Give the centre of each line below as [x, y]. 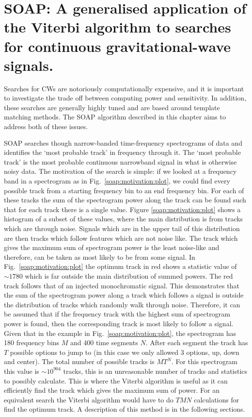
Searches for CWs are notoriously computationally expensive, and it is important [124, 88]
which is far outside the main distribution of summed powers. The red [129, 275]
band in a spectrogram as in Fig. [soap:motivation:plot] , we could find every [117, 181]
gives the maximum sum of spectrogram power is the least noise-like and [112, 247]
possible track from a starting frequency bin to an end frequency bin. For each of [124, 190]
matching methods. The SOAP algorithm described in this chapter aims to [115, 117]
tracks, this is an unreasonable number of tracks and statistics [155, 371]
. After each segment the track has [197, 342]
